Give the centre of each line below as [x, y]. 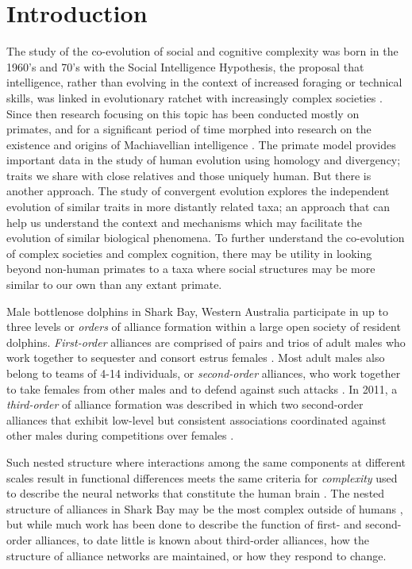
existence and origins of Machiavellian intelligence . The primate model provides [201, 144]
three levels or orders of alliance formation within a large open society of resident [204, 327]
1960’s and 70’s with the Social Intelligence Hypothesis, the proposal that [185, 66]
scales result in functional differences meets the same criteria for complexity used [202, 477]
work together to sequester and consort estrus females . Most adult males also [196, 358]
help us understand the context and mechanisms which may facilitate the [184, 222]
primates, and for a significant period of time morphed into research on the [189, 129]
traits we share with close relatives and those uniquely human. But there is [189, 175]
